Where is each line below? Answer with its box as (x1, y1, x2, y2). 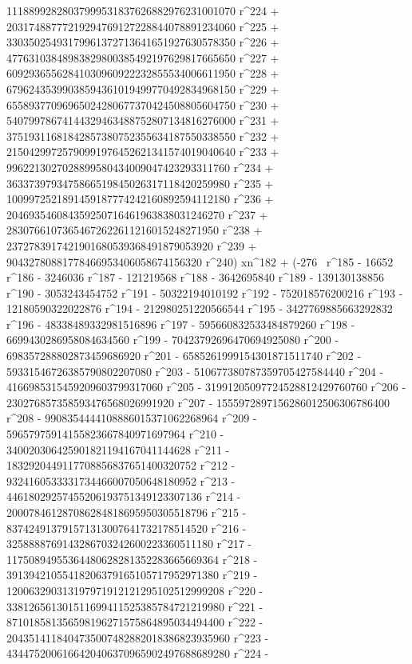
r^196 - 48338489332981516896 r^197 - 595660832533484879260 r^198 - (6, 315, 355, 332)
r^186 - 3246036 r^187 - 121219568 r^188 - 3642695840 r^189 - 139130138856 (6, 269, 385, 286)
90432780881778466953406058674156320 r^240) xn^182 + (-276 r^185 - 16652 (6, 253, 394, 270)
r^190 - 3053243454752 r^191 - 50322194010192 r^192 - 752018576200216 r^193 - (6, 284, 403, 301)
